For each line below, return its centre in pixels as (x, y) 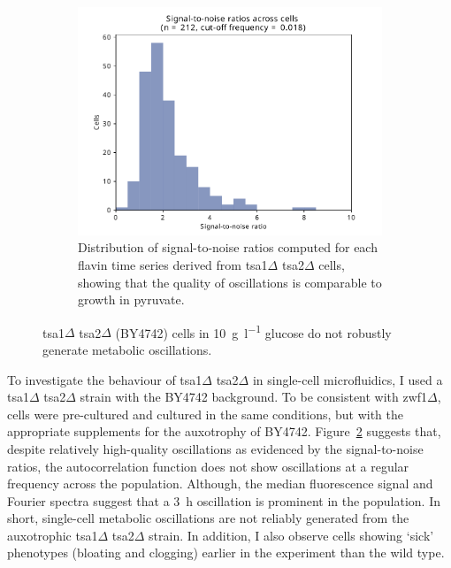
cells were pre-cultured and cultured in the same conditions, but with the (205, 414)
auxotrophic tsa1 (53, 535)
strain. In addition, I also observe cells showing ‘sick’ (291, 535)
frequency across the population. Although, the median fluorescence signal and (220, 484)
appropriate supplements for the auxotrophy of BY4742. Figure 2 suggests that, (224, 431)
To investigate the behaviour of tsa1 (105, 379)
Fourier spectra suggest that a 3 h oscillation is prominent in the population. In (224, 500)
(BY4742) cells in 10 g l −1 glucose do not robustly (253, 331)
